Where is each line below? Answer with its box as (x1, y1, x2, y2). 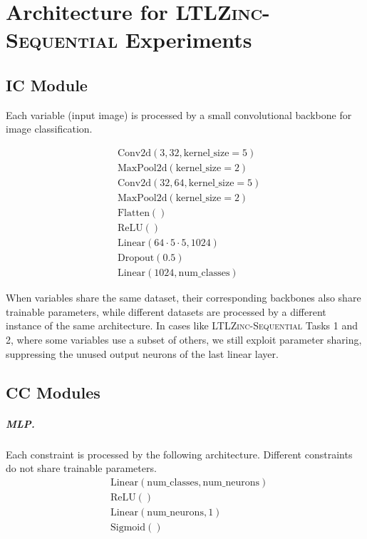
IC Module (6, 73, 88, 96)
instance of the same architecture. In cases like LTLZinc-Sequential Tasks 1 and (6, 318, 358, 333)
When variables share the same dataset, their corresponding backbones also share (6, 290, 361, 305)
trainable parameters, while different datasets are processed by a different (6, 304, 326, 319)
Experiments (125, 25, 252, 54)
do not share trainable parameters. (6, 461, 157, 476)
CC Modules (6, 381, 100, 403)
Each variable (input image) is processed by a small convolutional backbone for (6, 107, 352, 122)
